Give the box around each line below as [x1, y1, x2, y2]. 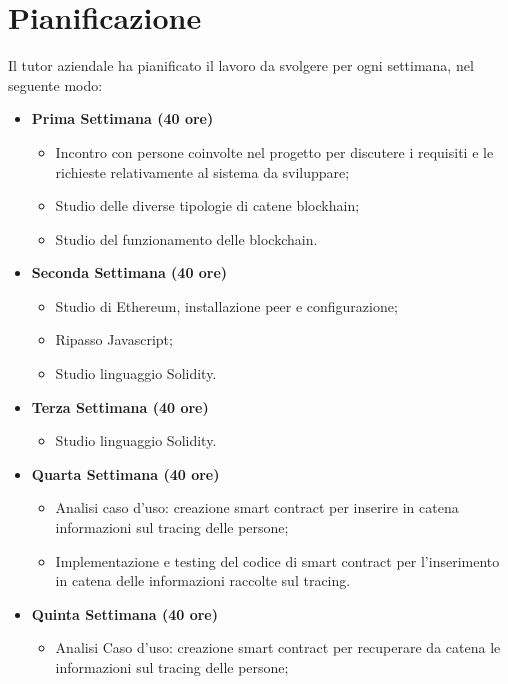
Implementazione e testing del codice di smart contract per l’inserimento [55, 550, 500, 571]
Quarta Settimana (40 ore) [31, 463, 220, 484]
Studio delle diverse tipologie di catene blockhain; [55, 195, 360, 216]
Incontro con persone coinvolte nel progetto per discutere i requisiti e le [55, 141, 494, 162]
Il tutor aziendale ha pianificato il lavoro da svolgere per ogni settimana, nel [8, 55, 474, 76]
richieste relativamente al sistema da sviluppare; [55, 161, 350, 182]
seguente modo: [8, 74, 103, 95]
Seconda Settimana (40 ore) [31, 262, 228, 283]
